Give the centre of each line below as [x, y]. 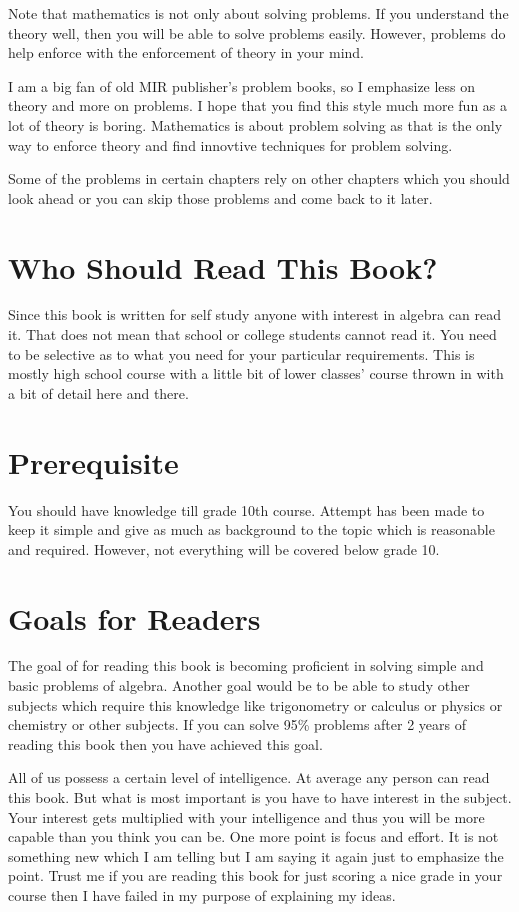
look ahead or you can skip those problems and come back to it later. [220, 197]
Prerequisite [93, 461]
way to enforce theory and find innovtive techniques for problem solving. [230, 144]
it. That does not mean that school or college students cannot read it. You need [252, 334]
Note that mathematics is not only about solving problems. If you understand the [258, 13]
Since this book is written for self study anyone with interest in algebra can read [254, 314]
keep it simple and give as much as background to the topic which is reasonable [251, 529]
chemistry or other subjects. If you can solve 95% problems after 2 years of [237, 724]
